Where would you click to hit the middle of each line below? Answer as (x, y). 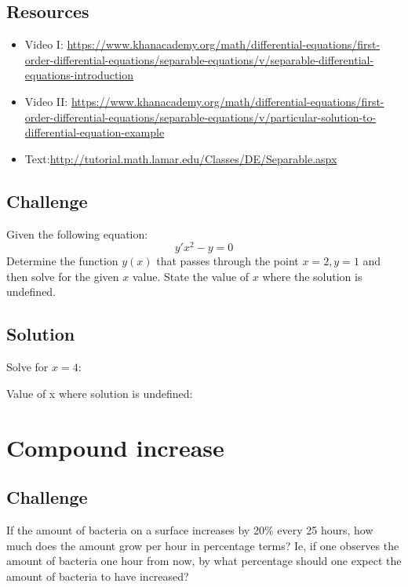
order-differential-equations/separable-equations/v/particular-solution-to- (200, 117)
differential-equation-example (95, 132)
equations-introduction (79, 75)
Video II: (46, 101)
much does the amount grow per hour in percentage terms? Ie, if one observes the (203, 545)
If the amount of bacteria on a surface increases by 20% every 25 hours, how (190, 529)
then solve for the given (63, 276)
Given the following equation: (77, 233)
